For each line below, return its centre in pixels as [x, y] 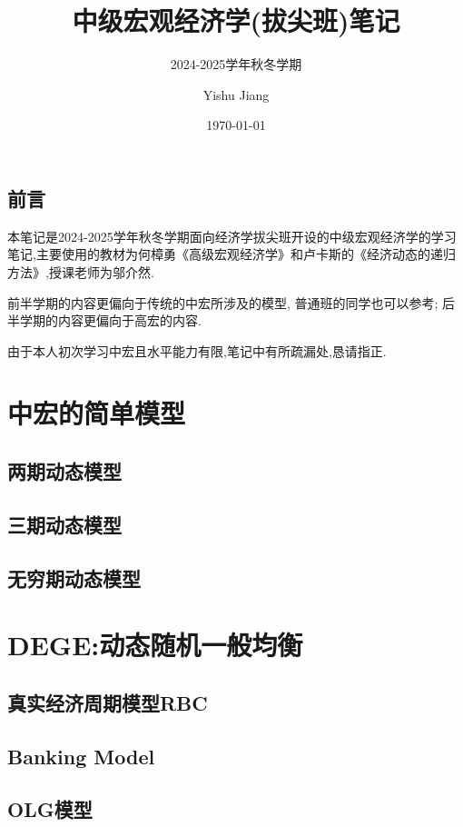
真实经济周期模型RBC [108, 702]
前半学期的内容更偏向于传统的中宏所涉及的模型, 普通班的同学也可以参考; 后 [231, 302]
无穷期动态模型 [74, 578]
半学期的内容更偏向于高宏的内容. [104, 320]
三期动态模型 [64, 524]
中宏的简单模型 [97, 413]
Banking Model [81, 756]
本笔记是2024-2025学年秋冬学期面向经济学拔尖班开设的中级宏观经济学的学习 [232, 236]
